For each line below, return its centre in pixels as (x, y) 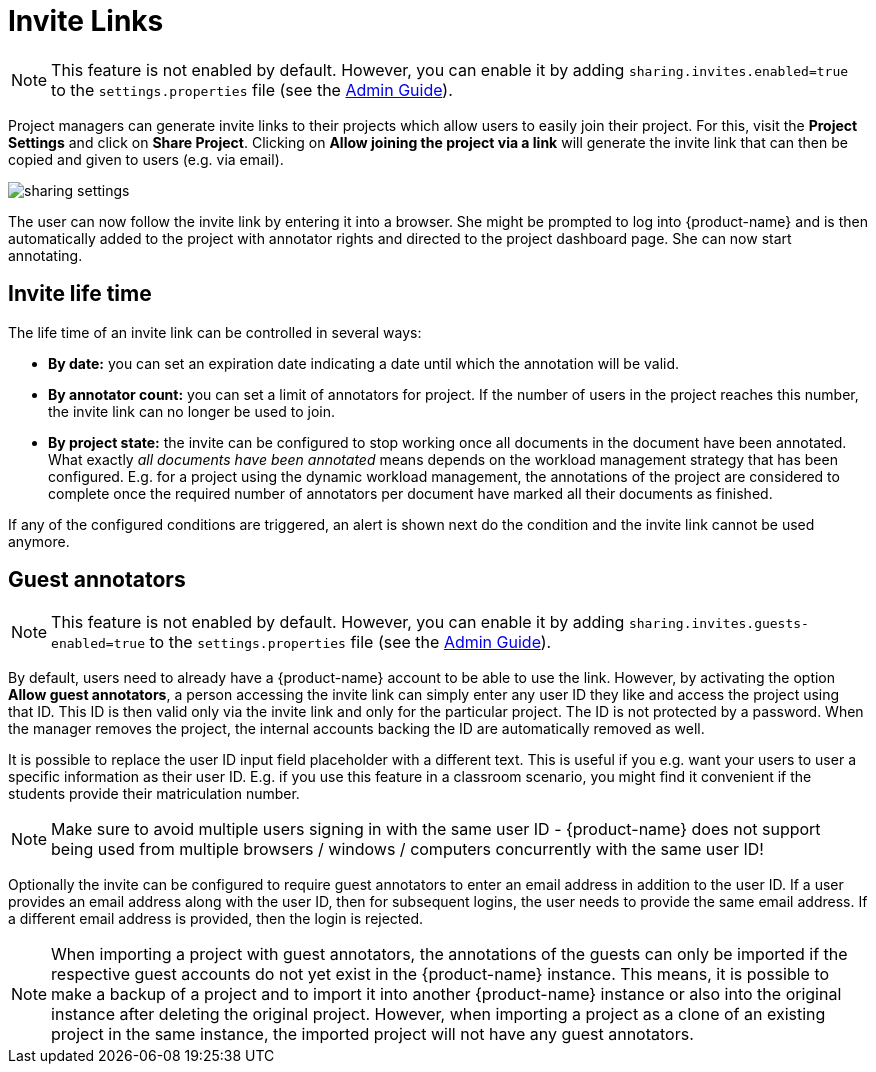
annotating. (45, 255)
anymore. (39, 541)
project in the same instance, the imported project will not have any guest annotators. (372, 1034)
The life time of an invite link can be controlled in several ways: (215, 332)
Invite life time (80, 294)
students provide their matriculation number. (154, 794)
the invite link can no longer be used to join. (191, 411)
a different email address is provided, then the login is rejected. (216, 919)
